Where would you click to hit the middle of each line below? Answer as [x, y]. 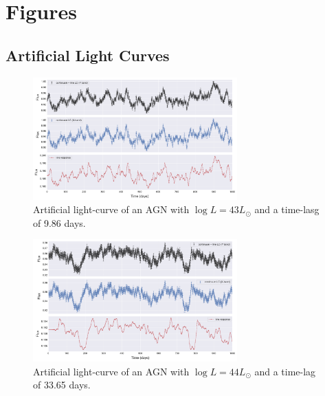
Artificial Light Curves [88, 55]
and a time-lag [285, 371]
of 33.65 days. [62, 385]
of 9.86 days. [59, 222]
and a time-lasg [287, 209]
